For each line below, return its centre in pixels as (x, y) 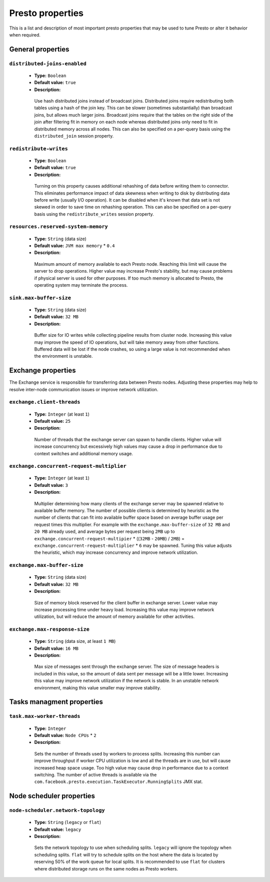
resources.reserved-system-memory (59, 227)
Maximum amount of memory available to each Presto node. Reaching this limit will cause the (130, 264)
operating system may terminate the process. (81, 285)
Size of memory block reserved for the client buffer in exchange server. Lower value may (126, 602)
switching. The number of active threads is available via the (95, 774)
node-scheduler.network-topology (57, 810)
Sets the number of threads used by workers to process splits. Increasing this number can (127, 753)
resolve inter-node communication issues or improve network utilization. (84, 389)
